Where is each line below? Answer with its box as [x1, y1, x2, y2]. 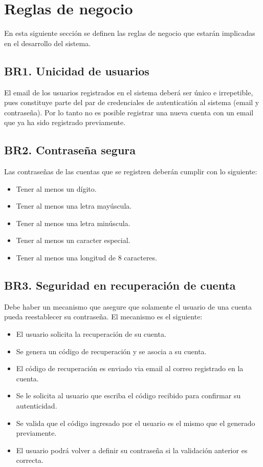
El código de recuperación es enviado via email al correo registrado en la [16, 363, 244, 374]
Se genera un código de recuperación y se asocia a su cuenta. [16, 346, 207, 356]
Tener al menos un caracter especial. [16, 235, 130, 246]
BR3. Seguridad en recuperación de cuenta [4, 277, 236, 293]
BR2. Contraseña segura [4, 142, 136, 158]
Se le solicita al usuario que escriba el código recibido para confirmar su [16, 390, 241, 401]
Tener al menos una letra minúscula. [16, 217, 130, 228]
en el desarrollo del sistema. [4, 37, 91, 48]
